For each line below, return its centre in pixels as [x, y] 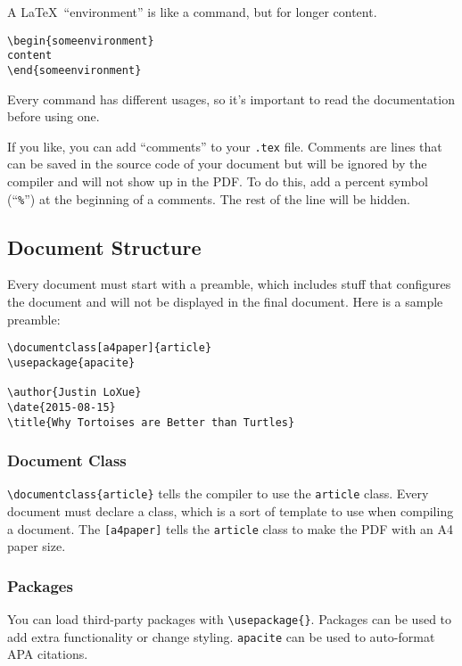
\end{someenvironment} [74, 70]
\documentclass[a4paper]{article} [110, 348]
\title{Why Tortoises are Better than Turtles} [151, 422]
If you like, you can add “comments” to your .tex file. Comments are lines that [225, 146]
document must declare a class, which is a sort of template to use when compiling [231, 511]
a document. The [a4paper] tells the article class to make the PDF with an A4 [230, 528]
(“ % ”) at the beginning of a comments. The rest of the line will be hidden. [209, 198]
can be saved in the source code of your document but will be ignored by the [217, 164]
